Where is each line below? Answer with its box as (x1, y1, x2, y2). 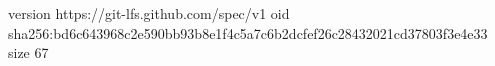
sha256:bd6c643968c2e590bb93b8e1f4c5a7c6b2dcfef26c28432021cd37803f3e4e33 (8, 22, 488, 43)
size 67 (8, 42, 49, 63)
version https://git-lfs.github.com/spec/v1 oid (8, 3, 290, 23)
